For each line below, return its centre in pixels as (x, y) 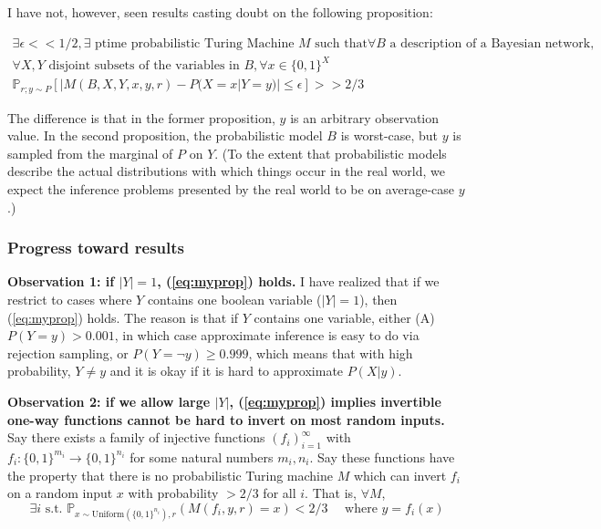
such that (341, 43)
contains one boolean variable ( (234, 300)
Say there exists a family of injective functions (136, 437)
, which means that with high (331, 353)
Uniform (108, 514)
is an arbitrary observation (365, 117)
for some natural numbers (202, 456)
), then (378, 300)
